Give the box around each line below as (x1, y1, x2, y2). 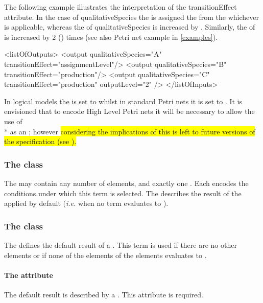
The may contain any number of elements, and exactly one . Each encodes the (4, 177, 249, 188)
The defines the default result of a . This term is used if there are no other (4, 239, 237, 250)
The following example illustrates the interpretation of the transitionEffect (4, 2, 237, 12)
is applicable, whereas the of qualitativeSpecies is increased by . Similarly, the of (4, 21, 255, 32)
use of (4, 115, 22, 126)
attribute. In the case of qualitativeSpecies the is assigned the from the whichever (4, 11, 259, 22)
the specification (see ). (4, 136, 77, 147)
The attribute (4, 269, 53, 280)
